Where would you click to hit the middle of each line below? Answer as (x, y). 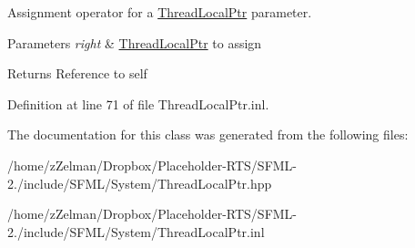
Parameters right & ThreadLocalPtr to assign (135, 42)
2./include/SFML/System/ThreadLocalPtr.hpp (140, 183)
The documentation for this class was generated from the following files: (208, 134)
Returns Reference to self (77, 73)
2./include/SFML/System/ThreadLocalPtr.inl (136, 231)
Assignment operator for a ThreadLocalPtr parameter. (160, 12)
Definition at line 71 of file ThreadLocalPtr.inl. (138, 103)
